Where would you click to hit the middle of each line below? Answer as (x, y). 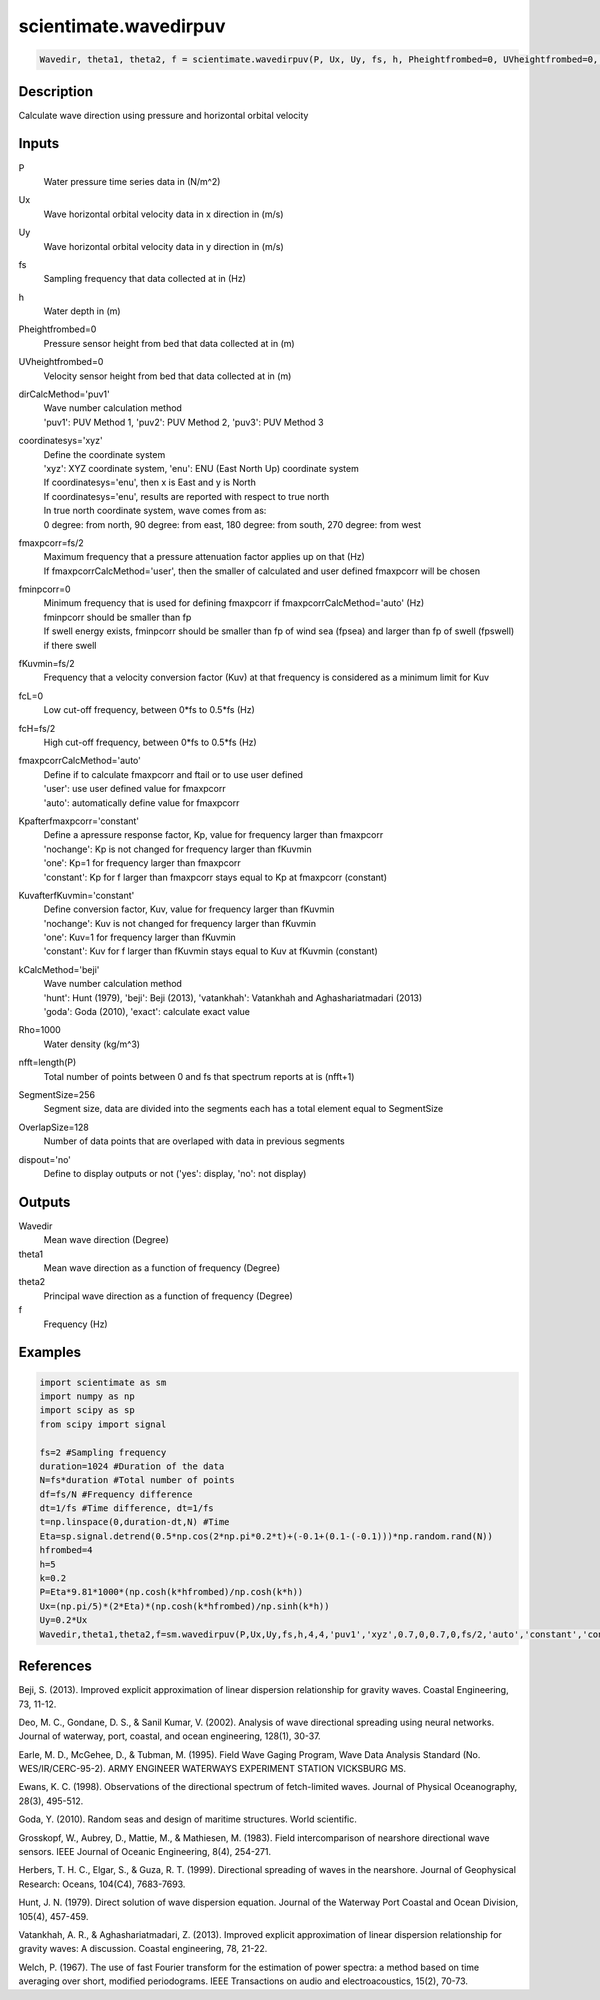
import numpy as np (87, 1396)
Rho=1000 (40, 1030)
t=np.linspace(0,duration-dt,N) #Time (134, 1522)
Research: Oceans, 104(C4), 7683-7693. (102, 1884)
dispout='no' (45, 1159)
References (55, 1666)
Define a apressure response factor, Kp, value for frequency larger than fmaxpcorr (213, 835)
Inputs (39, 143)
